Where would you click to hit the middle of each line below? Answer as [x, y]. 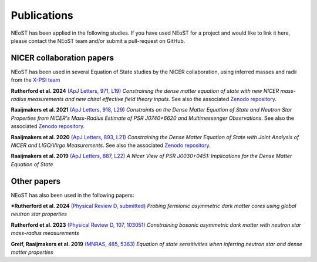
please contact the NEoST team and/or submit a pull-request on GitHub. [98, 41]
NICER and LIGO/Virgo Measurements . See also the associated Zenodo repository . [111, 145]
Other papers [36, 181]
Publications [42, 15]
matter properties [32, 252]
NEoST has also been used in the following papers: [72, 195]
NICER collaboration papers [63, 58]
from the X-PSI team [36, 80]
